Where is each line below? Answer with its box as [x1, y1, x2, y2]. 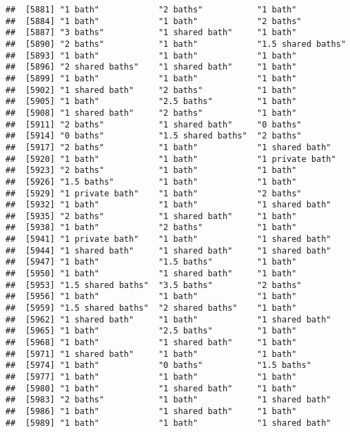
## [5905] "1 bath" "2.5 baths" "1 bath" [6, 96, 297, 107]
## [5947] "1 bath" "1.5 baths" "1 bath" [6, 257, 297, 267]
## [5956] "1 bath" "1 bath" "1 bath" [6, 291, 297, 302]
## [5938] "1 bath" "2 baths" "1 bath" [6, 223, 297, 233]
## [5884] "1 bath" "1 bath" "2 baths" [6, 16, 302, 26]
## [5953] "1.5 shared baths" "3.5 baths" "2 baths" [6, 280, 302, 290]
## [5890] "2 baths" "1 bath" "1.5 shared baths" [6, 39, 346, 49]
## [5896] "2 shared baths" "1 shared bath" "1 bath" [6, 62, 297, 72]
